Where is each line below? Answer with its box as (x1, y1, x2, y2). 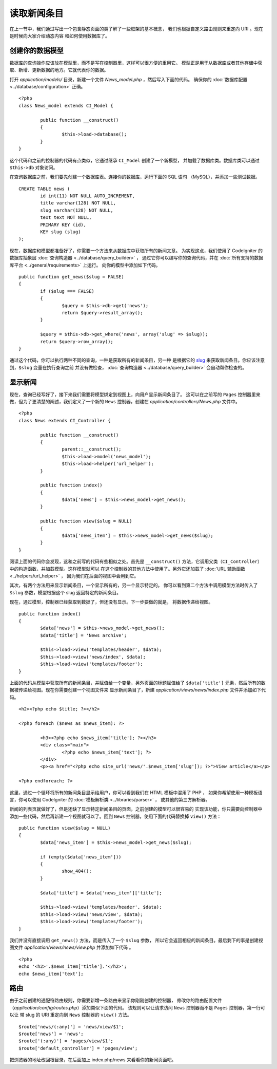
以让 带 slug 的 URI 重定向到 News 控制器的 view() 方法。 (9, 1012, 132, 1018)
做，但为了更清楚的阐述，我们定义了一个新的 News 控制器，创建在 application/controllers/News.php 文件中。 (9, 398, 241, 404)
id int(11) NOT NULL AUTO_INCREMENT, (40, 193, 135, 199)
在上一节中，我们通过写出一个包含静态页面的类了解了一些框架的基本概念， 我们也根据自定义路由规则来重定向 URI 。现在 (9, 26, 264, 32)
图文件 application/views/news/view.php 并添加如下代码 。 (9, 944, 134, 950)
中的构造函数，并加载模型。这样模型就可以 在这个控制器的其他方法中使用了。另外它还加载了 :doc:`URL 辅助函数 (9, 566, 246, 572)
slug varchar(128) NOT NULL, (40, 207, 114, 213)
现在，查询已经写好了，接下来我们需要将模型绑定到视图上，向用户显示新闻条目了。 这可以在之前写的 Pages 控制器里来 (9, 391, 261, 398)
